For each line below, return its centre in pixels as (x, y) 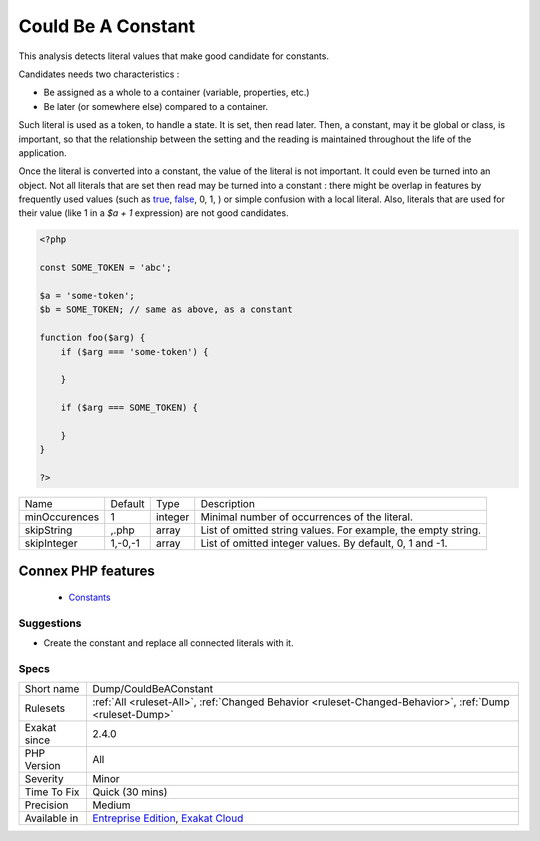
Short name (52, 689)
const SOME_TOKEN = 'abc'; (105, 268)
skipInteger (51, 543)
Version (42, 766)
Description (227, 504)
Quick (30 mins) (129, 792)
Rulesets (44, 708)
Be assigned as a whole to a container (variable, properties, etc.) (176, 92)
